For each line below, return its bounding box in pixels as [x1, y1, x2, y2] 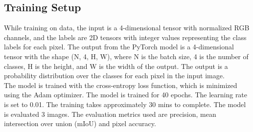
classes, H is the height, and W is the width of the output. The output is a [4, 61, 228, 71]
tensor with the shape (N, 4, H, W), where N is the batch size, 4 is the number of [4, 51, 249, 61]
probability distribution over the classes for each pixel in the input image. [4, 70, 225, 81]
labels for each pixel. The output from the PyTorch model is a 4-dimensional [4, 42, 234, 52]
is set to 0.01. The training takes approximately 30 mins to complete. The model [4, 99, 246, 109]
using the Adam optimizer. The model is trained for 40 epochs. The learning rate [4, 89, 248, 100]
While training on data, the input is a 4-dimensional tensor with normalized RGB [4, 22, 250, 33]
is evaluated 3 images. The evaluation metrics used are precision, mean [4, 109, 216, 119]
